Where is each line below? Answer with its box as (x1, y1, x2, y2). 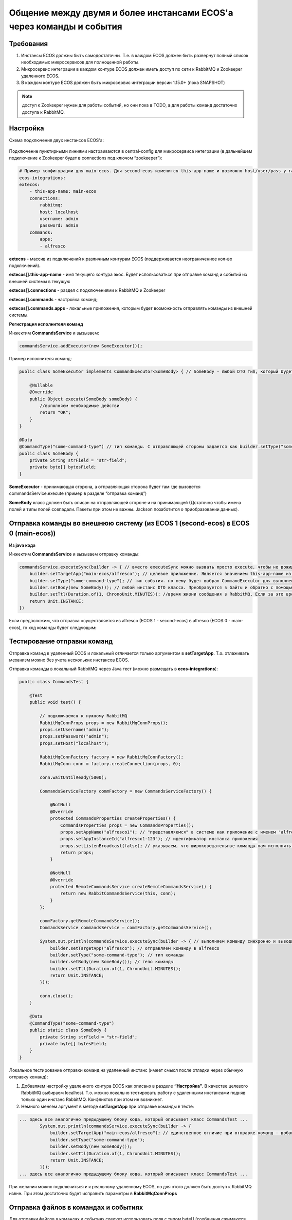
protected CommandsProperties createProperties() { (50, 815, 176, 821)
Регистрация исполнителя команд (9, 321, 84, 327)
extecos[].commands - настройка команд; (9, 296, 98, 302)
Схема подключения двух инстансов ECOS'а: (9, 137, 104, 143)
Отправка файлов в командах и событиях (9, 1203, 144, 1212)
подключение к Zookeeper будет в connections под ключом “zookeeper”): (9, 155, 163, 161)
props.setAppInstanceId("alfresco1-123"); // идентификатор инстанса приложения (60, 836, 258, 842)
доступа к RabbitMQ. (22, 109, 65, 115)
